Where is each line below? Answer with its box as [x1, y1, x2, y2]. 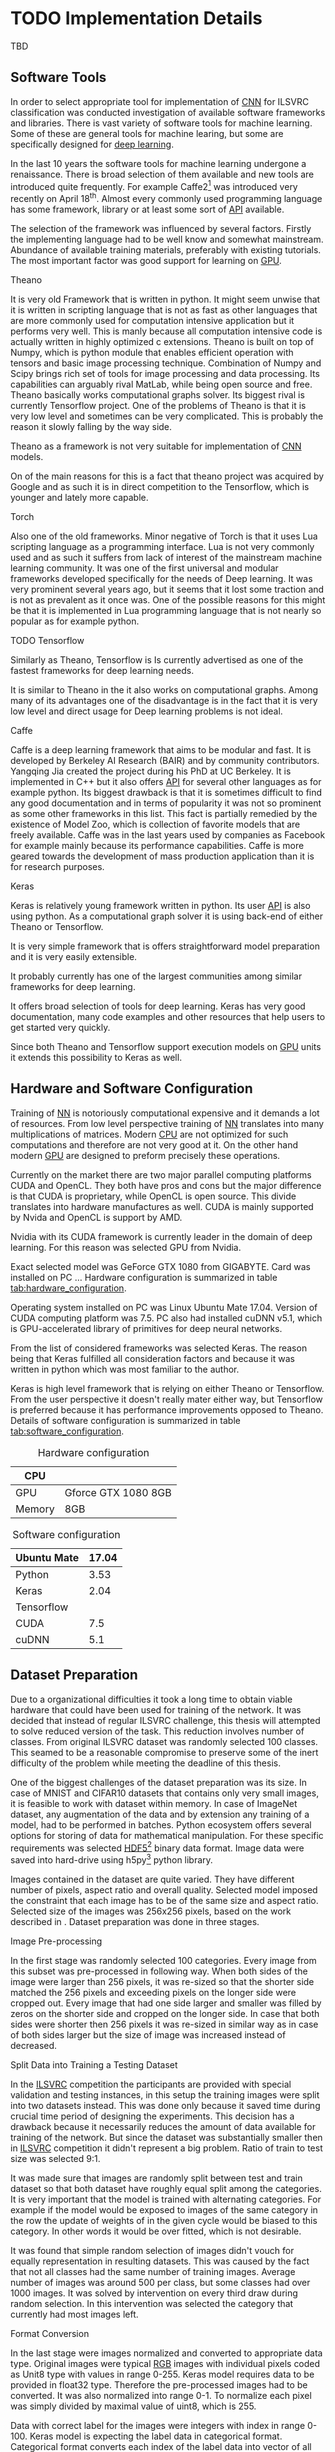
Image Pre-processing [10, 1935, 103, 1947]
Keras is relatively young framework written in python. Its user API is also [10, 900, 311, 912]
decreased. [10, 2040, 58, 2051]
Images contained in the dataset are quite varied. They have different [10, 1873, 295, 1885]
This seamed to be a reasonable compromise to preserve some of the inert [10, 1746, 319, 1758]
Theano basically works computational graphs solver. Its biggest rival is [10, 389, 305, 401]
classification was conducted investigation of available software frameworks [10, 106, 326, 118]
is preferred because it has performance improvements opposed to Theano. [10, 1403, 324, 1416]
